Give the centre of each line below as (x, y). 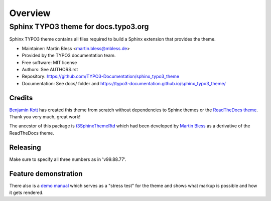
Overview (30, 13)
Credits (21, 98)
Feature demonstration (46, 174)
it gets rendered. (26, 192)
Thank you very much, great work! (45, 117)
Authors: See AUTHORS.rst (50, 69)
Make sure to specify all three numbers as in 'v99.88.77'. (68, 159)
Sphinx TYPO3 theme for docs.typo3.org (79, 27)
